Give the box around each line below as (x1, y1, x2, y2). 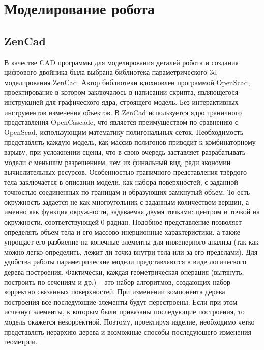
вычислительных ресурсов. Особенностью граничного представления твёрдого (4, 167, 247, 177)
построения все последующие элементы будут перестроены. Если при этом (4, 296, 238, 307)
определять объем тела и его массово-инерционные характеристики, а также (4, 226, 241, 237)
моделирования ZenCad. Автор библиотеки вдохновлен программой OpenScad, (4, 76, 250, 87)
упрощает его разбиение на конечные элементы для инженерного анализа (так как (4, 236, 259, 247)
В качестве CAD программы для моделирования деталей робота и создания (4, 57, 239, 67)
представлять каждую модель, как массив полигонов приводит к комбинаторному (4, 137, 256, 147)
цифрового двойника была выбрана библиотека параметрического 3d (4, 67, 217, 77)
